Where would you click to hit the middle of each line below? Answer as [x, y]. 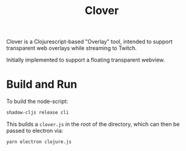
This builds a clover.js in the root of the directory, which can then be [93, 124]
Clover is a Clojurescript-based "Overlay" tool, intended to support [89, 42]
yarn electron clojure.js [39, 142]
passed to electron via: [35, 131]
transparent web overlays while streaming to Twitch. [72, 48]
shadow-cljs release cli [38, 113]
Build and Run [42, 84]
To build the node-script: [37, 102]
